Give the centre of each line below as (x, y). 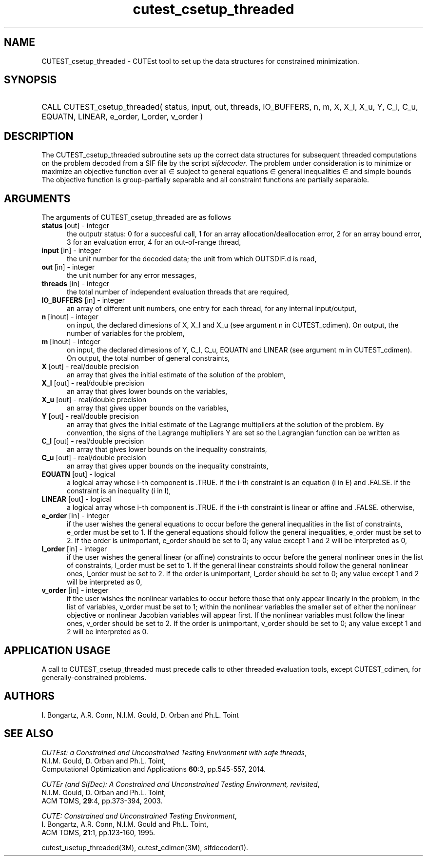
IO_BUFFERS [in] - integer (83, 300)
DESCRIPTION (39, 136)
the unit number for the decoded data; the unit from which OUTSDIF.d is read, (192, 259)
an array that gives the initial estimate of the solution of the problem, (176, 375)
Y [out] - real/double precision (90, 416)
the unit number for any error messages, (132, 275)
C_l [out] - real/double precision (93, 441)
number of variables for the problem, (126, 333)
